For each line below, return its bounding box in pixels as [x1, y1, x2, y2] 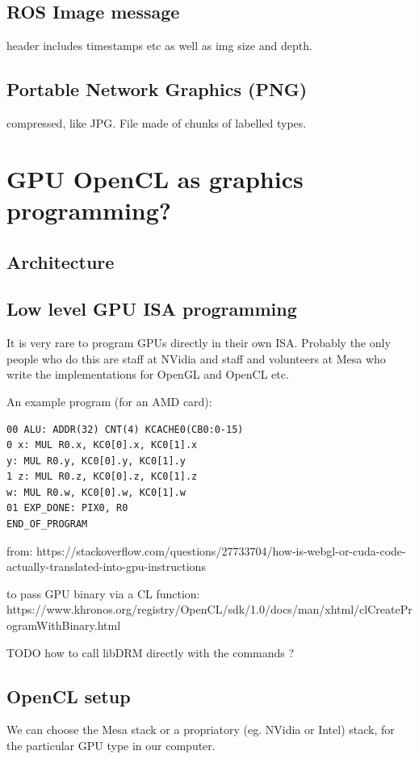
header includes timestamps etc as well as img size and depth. [6, 37, 312, 54]
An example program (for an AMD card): [6, 392, 212, 409]
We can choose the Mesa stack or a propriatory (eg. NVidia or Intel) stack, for [6, 721, 395, 738]
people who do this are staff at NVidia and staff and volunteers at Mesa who [6, 350, 386, 367]
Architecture [6, 249, 115, 274]
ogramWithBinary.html [6, 617, 121, 634]
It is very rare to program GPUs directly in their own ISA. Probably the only [6, 334, 391, 351]
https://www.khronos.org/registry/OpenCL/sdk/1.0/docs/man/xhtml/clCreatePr [6, 601, 413, 618]
